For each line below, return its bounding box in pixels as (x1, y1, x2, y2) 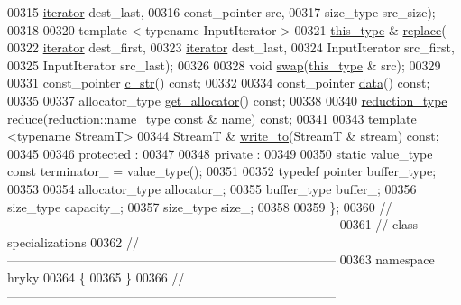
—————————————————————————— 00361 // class (7, 215, 419, 234)
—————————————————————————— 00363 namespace (7, 250, 435, 269)
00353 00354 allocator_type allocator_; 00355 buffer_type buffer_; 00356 (7, 179, 417, 198)
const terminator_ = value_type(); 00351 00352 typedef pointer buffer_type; (7, 162, 437, 180)
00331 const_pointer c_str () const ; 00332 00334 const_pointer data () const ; (7, 73, 430, 92)
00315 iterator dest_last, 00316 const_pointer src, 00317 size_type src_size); (7, 3, 436, 21)
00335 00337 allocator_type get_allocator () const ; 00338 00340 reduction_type (7, 90, 447, 109)
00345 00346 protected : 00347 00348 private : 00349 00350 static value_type (7, 143, 433, 162)
